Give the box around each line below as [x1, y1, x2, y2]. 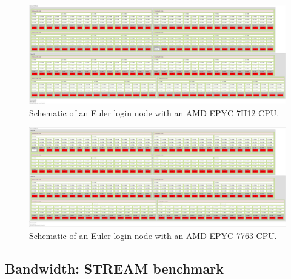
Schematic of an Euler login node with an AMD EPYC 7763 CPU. [29, 229, 277, 241]
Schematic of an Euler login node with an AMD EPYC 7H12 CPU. [29, 106, 279, 119]
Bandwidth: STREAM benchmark [5, 258, 224, 277]
